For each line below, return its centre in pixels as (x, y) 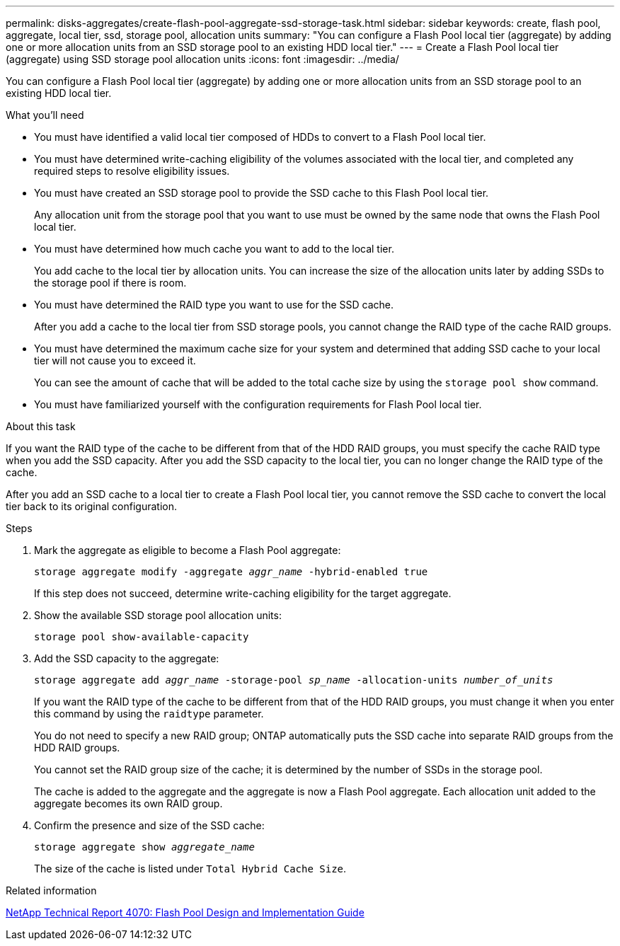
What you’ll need (45, 115)
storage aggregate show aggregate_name (144, 847)
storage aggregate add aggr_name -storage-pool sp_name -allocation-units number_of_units (294, 680)
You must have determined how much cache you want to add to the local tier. (214, 249)
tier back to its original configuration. (91, 506)
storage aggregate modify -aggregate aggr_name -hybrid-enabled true (231, 572)
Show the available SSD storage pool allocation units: (158, 615)
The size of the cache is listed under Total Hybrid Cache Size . (190, 869)
